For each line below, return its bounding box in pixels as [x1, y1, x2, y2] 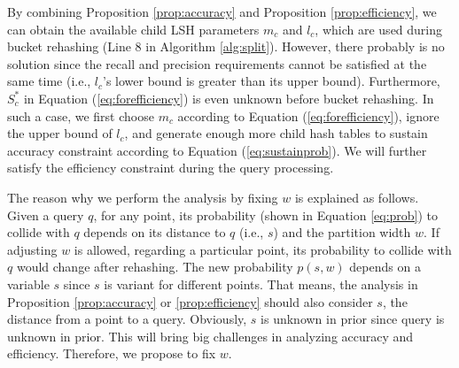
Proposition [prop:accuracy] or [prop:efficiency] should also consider [7, 292, 373, 310]
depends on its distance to [83, 223, 226, 241]
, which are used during [315, 19, 443, 38]
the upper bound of [7, 124, 113, 142]
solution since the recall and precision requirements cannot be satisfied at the [7, 54, 427, 73]
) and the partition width [273, 223, 411, 241]
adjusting [7, 240, 58, 258]
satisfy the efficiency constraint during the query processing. [7, 158, 334, 177]
